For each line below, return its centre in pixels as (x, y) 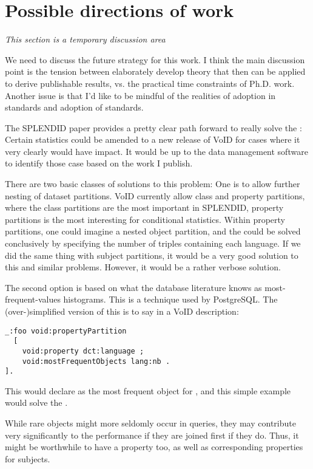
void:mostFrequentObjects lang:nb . (96, 361)
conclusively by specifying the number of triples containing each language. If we (153, 243)
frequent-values (33, 299)
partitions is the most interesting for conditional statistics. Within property (145, 219)
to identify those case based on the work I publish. (99, 163)
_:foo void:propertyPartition (66, 331)
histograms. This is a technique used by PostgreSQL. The (170, 299)
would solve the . (36, 402)
